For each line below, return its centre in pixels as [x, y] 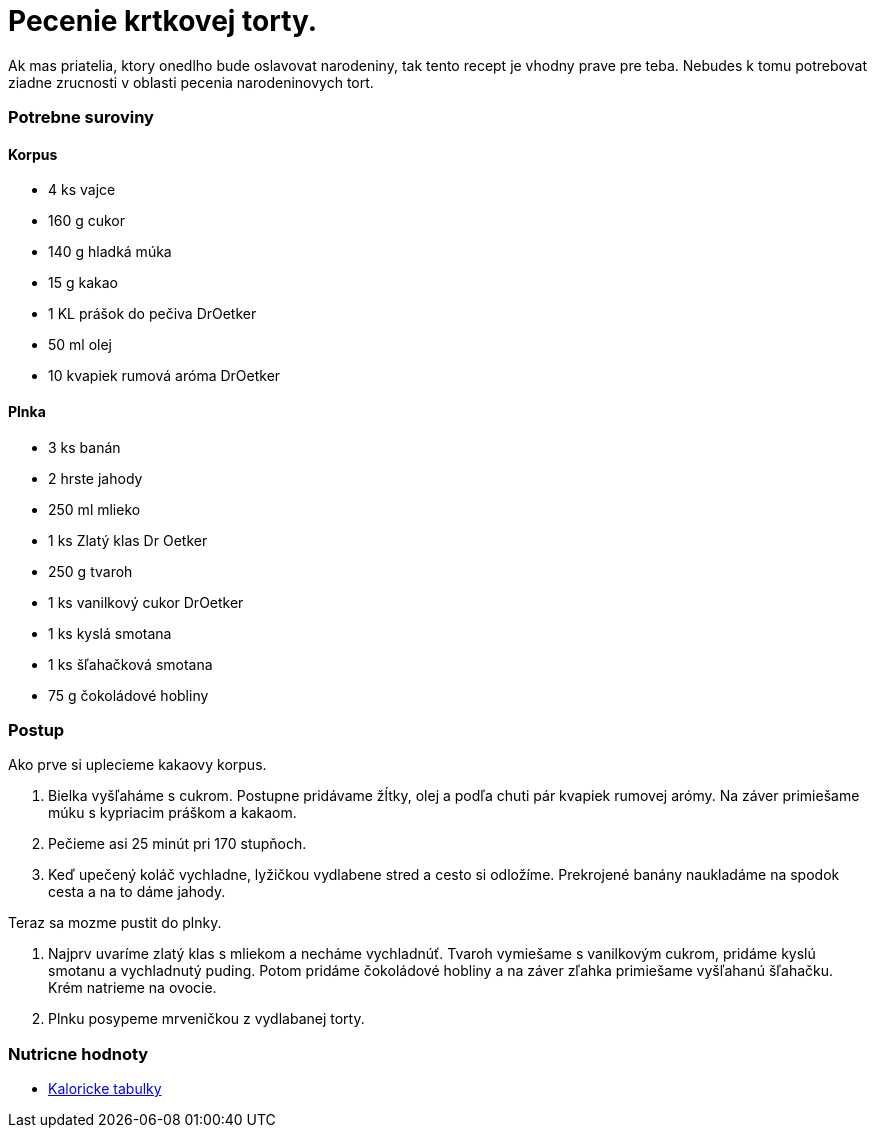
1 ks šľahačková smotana [130, 664]
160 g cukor [86, 221]
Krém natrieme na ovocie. [132, 988]
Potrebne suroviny [81, 117]
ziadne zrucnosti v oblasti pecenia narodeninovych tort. [191, 82]
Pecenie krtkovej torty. [163, 21]
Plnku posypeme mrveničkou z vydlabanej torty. [206, 1019]
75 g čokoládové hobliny [128, 695]
